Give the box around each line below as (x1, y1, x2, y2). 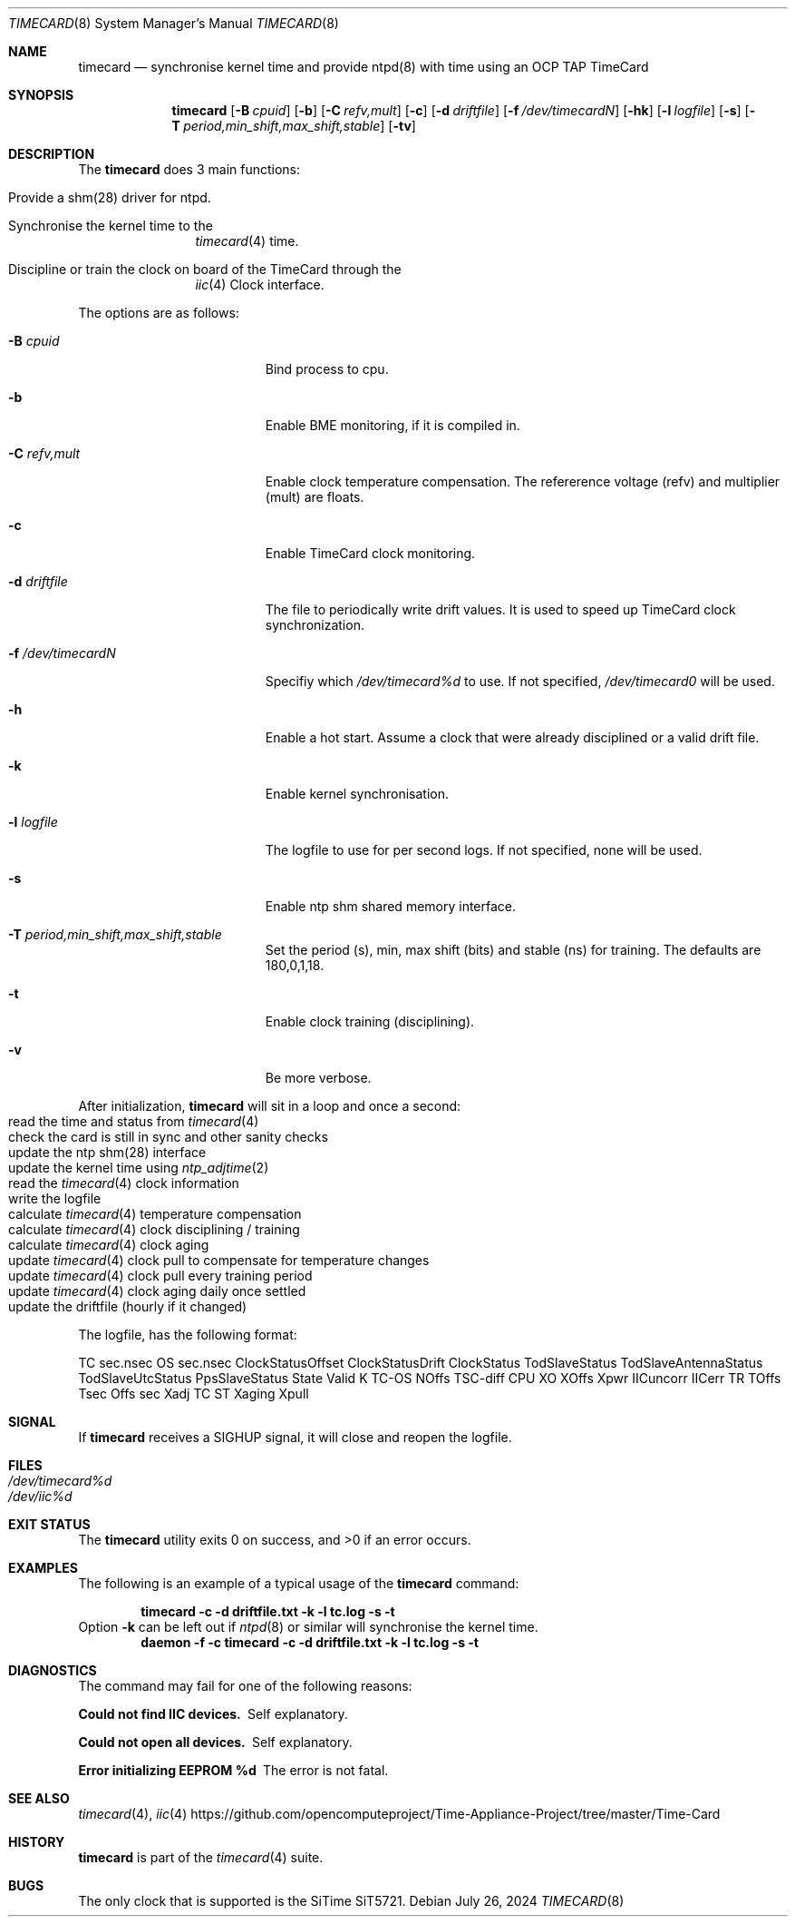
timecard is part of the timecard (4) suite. (78, 1850, 324, 1865)
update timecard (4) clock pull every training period (8, 1268, 313, 1283)
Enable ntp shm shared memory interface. (265, 898, 517, 914)
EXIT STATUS (8, 1517, 91, 1532)
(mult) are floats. (265, 489, 364, 505)
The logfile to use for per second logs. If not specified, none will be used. (265, 842, 703, 858)
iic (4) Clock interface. (195, 277, 325, 292)
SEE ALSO (8, 1791, 70, 1806)
